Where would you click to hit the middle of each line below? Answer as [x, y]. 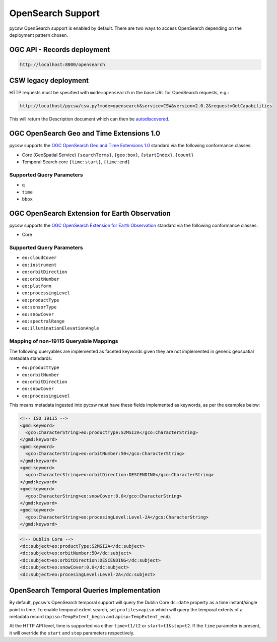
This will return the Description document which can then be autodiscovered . [89, 119]
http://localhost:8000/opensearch [62, 65]
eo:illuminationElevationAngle [60, 328]
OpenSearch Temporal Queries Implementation [85, 590]
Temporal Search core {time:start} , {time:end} [76, 162]
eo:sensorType [39, 307]
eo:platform [37, 286]
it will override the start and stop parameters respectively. [72, 633]
